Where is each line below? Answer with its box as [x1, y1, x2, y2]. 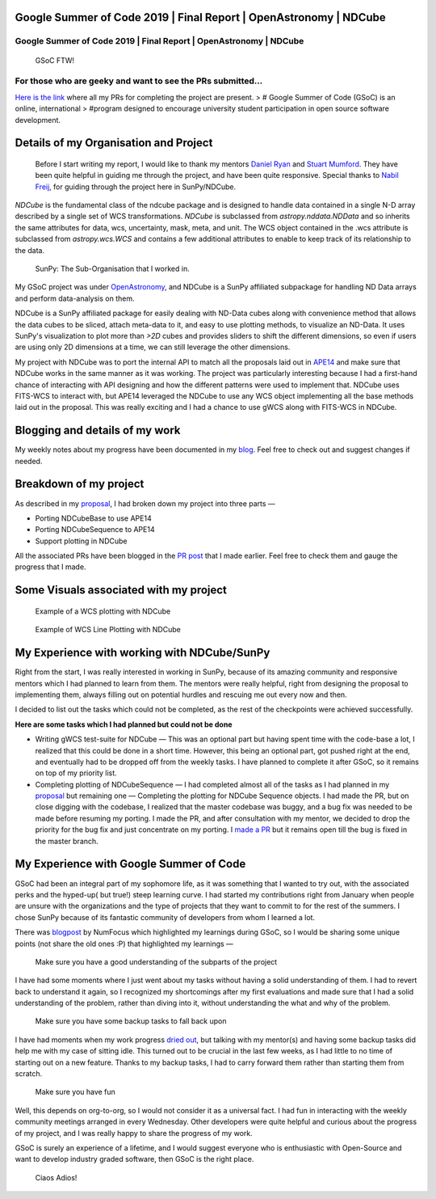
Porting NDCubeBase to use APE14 [35, 513, 153, 523]
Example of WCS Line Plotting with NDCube [35, 625, 181, 635]
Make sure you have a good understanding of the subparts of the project [35, 956, 278, 966]
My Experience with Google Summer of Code [15, 857, 246, 871]
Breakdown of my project [15, 477, 145, 491]
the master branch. [35, 836, 99, 846]
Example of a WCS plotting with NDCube [35, 606, 171, 616]
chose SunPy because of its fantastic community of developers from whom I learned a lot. [15, 912, 315, 922]
